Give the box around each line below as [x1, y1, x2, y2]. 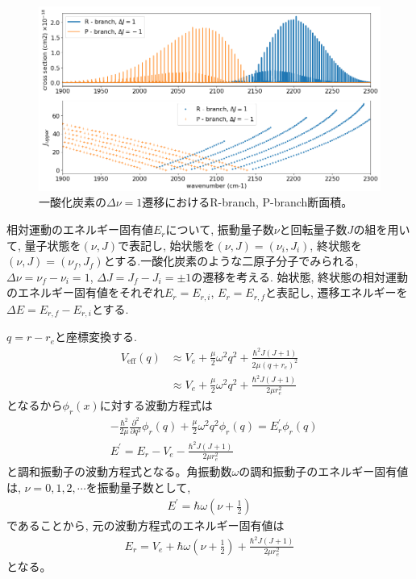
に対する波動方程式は [99, 397, 213, 414]
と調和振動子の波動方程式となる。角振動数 [6, 463, 232, 480]
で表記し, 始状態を [117, 236, 215, 253]
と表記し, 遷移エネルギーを [265, 284, 408, 301]
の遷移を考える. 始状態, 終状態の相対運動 [191, 268, 409, 285]
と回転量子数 [279, 221, 347, 238]
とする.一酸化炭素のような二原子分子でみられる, [103, 252, 359, 269]
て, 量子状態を [6, 236, 81, 253]
